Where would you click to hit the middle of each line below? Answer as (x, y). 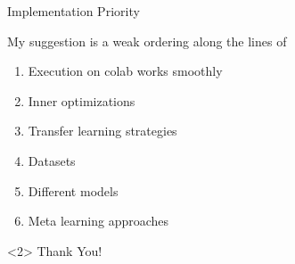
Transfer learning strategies (102, 131)
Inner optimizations (82, 100)
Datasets (52, 160)
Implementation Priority (74, 11)
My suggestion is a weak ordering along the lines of (147, 41)
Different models (73, 190)
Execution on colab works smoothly (125, 71)
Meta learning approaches (98, 221)
